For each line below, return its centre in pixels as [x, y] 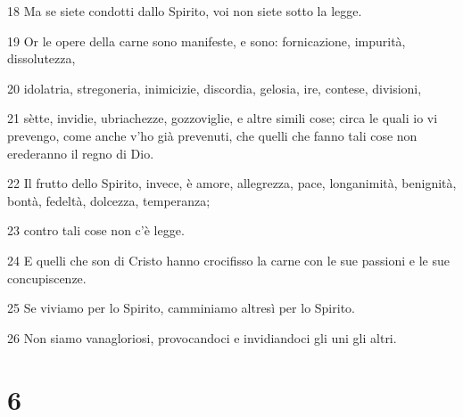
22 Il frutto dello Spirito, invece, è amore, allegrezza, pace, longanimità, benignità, [232, 183]
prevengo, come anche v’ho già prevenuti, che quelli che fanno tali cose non [212, 135]
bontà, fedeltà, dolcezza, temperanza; [109, 200]
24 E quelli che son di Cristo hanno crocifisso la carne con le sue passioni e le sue [228, 260]
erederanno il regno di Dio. [81, 153]
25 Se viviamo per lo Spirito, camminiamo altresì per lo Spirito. [181, 308]
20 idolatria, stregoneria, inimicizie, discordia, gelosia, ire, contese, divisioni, [215, 88]
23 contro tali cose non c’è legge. [96, 230]
